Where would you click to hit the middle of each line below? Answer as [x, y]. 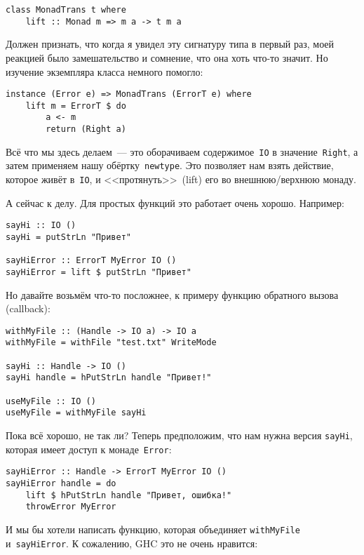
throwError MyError [71, 507]
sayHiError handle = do [61, 483]
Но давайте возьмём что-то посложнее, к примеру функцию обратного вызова [172, 294]
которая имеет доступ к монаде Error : [89, 449]
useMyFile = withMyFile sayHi [76, 413]
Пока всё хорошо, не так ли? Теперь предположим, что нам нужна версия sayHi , [179, 435]
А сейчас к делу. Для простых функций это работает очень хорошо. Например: [175, 202]
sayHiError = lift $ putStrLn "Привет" [99, 272]
